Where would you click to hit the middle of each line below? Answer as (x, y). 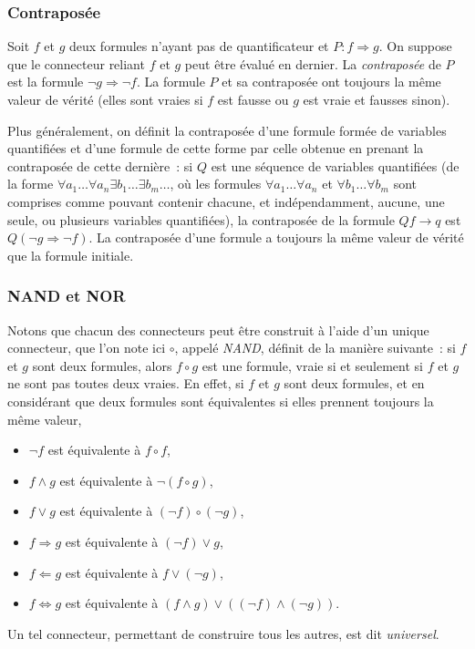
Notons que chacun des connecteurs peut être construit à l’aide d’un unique (218, 330)
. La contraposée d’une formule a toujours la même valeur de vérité (276, 237)
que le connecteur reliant (76, 63)
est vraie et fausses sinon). (377, 99)
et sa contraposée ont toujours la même (331, 82)
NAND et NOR (67, 296)
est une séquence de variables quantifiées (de (335, 165)
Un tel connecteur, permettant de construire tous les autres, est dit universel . (223, 633)
